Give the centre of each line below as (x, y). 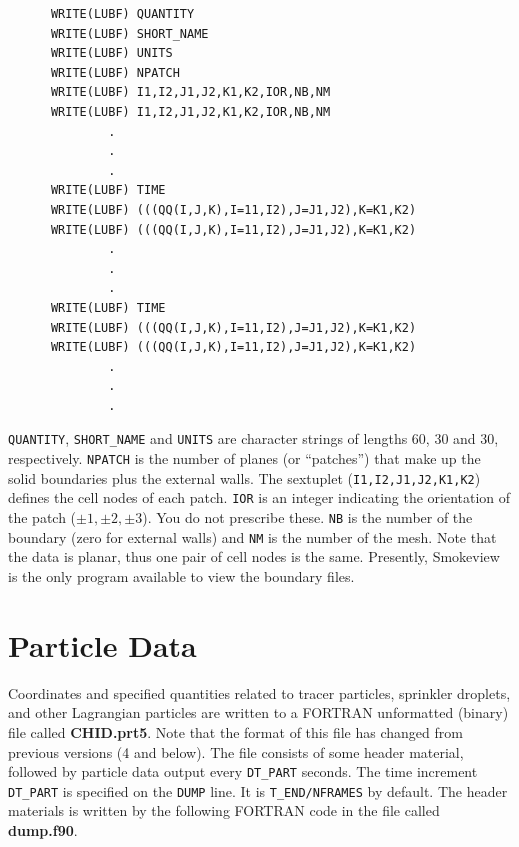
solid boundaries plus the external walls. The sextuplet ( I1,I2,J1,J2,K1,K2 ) (244, 477)
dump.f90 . (43, 830)
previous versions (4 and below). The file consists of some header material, (236, 751)
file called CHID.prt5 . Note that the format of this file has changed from (235, 731)
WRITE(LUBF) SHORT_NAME (129, 33)
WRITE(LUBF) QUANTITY (122, 14)
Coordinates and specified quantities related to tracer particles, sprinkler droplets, (259, 692)
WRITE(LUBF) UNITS (111, 53)
